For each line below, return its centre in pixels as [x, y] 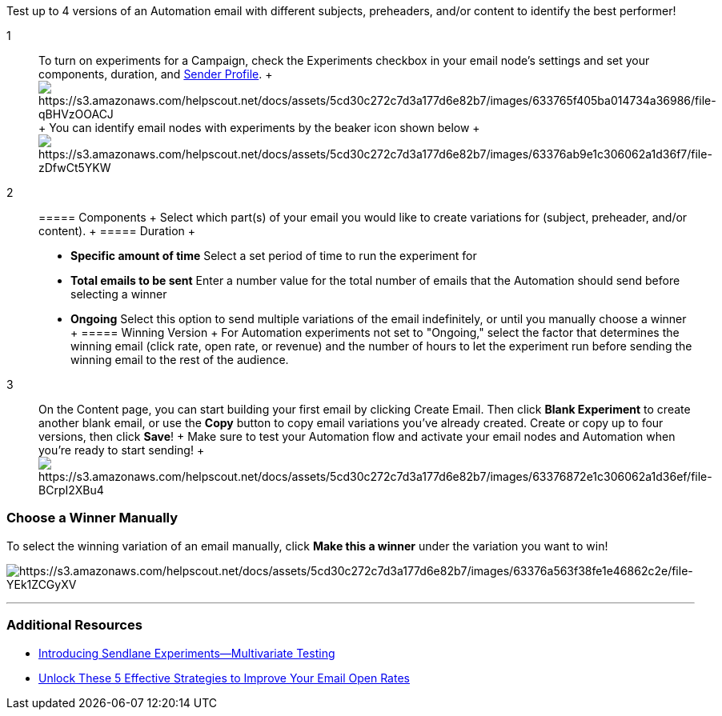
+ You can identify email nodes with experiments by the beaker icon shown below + [259, 128]
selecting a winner [119, 294]
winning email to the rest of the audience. [180, 360]
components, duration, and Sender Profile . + [156, 74]
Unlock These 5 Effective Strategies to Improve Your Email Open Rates [224, 678]
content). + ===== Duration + [117, 231]
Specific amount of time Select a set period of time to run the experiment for [274, 256]
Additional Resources [74, 625]
